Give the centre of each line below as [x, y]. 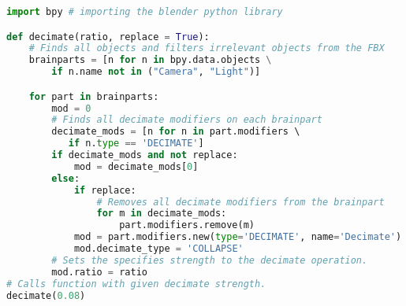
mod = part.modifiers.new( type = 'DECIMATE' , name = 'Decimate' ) [238, 237]
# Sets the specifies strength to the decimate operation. [210, 260]
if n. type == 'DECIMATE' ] [136, 144]
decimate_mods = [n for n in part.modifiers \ [176, 132]
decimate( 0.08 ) [46, 295]
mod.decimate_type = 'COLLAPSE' [158, 249]
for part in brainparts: [94, 96]
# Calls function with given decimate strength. [136, 284]
